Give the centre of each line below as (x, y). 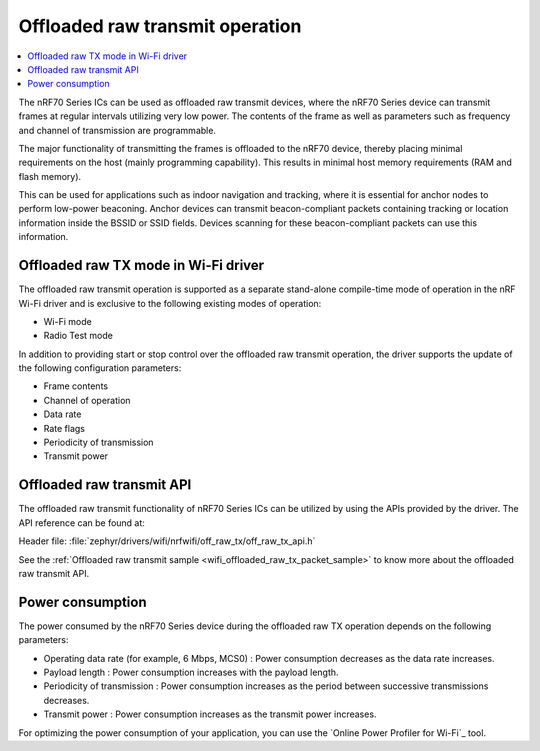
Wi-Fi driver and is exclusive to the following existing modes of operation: (170, 303)
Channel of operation (87, 400)
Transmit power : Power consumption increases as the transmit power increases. (210, 714)
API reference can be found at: (81, 522)
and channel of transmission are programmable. (117, 130)
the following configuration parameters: (100, 368)
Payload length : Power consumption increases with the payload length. (191, 672)
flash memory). (50, 176)
